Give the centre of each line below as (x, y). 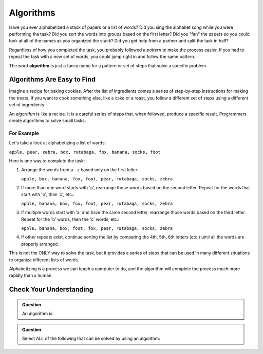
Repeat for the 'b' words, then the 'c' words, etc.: (70, 219)
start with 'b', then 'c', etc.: (48, 195)
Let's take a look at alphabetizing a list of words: (57, 143)
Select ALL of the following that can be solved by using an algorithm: (91, 338)
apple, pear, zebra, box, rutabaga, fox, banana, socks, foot (85, 152)
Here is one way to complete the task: (47, 160)
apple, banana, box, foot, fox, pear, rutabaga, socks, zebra (97, 228)
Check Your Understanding (51, 289)
